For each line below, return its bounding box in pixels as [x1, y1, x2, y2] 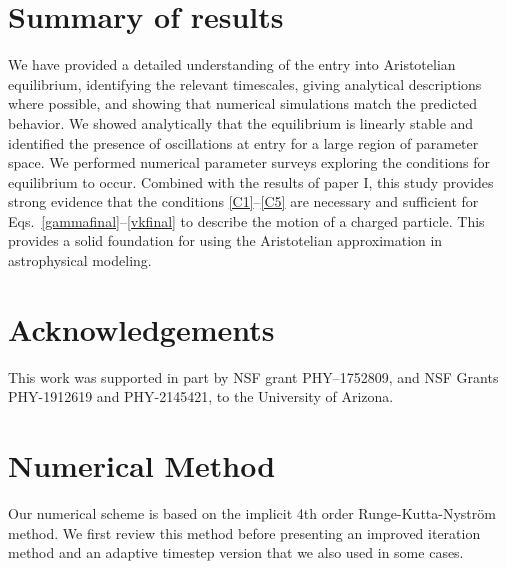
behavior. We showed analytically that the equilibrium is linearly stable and [8, 112, 474, 133]
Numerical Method [8, 445, 276, 486]
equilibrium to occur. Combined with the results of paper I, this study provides [8, 171, 494, 192]
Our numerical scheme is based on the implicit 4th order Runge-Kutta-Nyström [8, 503, 496, 524]
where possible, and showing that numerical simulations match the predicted [8, 93, 478, 114]
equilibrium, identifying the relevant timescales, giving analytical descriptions [8, 73, 482, 94]
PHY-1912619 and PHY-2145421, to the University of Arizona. [8, 386, 394, 407]
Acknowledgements [8, 308, 275, 349]
